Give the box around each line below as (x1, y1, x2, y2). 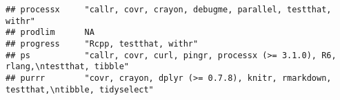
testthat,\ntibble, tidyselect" (6, 84, 154, 95)
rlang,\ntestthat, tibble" (6, 62, 129, 72)
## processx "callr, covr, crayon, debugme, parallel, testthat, (6, 5, 332, 14)
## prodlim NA (6, 27, 94, 38)
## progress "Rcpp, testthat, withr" (6, 38, 199, 49)
